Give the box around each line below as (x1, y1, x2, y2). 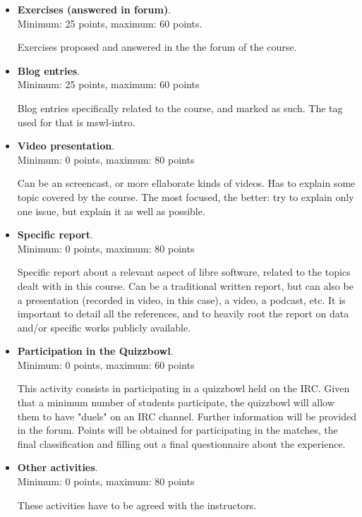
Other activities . (17, 460, 98, 475)
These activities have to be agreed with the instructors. (17, 497, 257, 512)
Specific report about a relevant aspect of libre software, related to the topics (17, 264, 351, 279)
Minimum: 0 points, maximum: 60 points (17, 357, 195, 372)
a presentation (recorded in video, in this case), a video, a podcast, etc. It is (17, 292, 346, 307)
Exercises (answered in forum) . (17, 2, 171, 16)
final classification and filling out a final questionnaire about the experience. (17, 436, 346, 451)
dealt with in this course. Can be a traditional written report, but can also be (17, 278, 354, 293)
